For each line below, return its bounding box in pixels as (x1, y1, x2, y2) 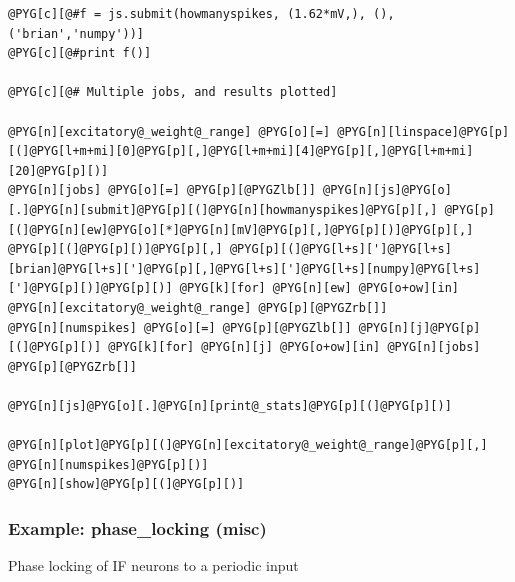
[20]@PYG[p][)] (8, 163, 109, 178)
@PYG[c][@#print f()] (8, 46, 152, 61)
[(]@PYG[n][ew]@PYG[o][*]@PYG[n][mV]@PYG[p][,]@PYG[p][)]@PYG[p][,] (8, 222, 474, 237)
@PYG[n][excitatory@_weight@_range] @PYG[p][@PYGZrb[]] (8, 300, 388, 315)
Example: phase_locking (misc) (8, 515, 267, 540)
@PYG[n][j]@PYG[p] (358, 320, 481, 335)
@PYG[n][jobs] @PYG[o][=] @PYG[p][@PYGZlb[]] (8, 183, 316, 198)
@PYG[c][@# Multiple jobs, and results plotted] (8, 85, 338, 100)
